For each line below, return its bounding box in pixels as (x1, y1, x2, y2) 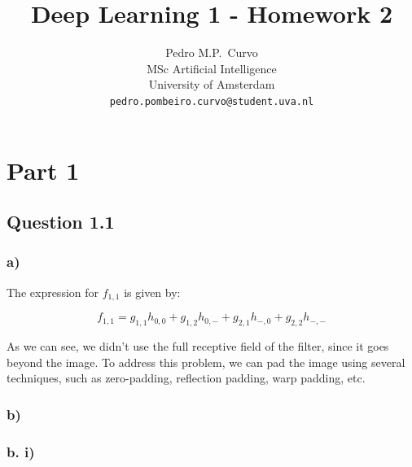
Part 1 (7, 153, 80, 186)
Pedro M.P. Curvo (165, 44, 258, 61)
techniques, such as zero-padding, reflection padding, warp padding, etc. (7, 369, 366, 386)
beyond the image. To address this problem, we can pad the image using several (7, 353, 405, 370)
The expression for (7, 283, 99, 300)
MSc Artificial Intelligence (147, 59, 277, 76)
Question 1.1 (7, 209, 115, 234)
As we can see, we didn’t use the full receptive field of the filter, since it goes (7, 338, 389, 354)
